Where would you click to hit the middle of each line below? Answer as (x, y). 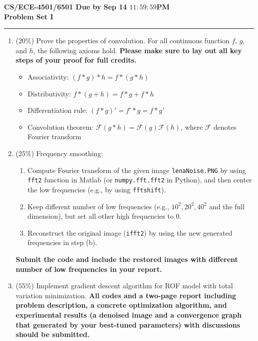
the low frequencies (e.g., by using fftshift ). (97, 189)
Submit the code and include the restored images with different (127, 259)
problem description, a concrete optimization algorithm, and (121, 305)
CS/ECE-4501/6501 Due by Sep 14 (65, 6)
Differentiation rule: (58, 110)
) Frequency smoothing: (67, 153)
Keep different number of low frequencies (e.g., (98, 206)
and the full (227, 206)
